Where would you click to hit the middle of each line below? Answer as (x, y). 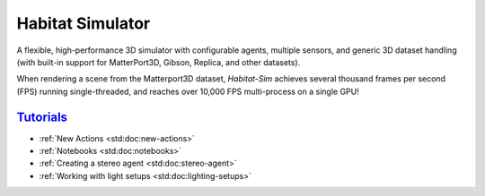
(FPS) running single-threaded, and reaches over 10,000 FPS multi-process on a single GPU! (188, 91)
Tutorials (42, 117)
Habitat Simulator (84, 23)
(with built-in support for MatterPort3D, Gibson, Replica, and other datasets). (159, 62)
